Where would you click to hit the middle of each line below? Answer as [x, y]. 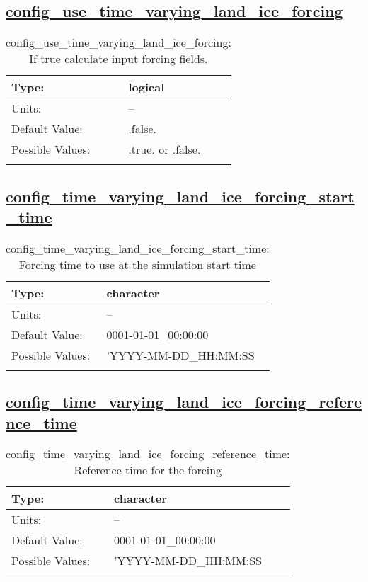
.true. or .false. [165, 149]
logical [146, 87]
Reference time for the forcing [148, 470]
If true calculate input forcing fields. [119, 59]
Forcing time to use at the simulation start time [137, 264]
